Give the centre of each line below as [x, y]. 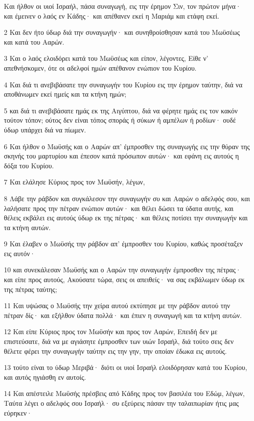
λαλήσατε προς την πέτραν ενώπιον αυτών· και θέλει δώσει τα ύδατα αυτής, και [119, 208]
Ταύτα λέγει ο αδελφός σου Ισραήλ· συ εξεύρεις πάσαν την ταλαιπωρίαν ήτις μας [121, 403]
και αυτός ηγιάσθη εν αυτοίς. [45, 377]
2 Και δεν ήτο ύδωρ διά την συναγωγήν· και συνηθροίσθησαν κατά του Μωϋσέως [122, 32]
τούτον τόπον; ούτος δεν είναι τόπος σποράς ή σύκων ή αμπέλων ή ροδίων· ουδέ [120, 120]
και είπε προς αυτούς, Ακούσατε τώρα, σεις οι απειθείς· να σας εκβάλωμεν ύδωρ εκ [124, 279]
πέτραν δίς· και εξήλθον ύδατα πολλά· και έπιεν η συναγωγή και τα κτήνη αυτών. [123, 315]
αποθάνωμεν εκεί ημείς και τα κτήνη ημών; [65, 94]
